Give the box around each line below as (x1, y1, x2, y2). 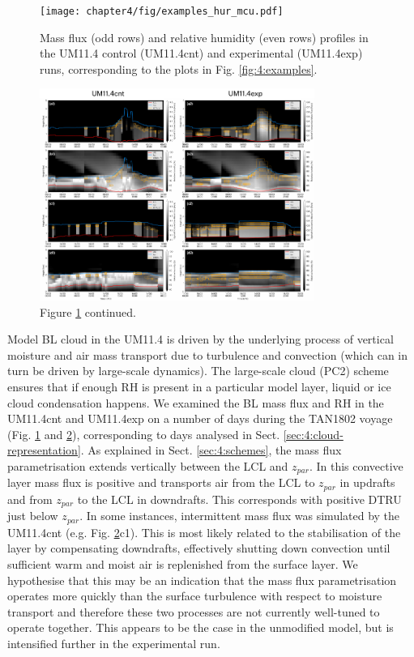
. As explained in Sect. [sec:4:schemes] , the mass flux (80, 442, 342, 459)
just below (7, 507, 58, 524)
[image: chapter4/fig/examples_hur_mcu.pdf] (40, 6, 284, 17)
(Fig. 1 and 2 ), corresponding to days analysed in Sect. (7, 425, 280, 442)
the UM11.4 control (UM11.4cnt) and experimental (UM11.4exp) (40, 45, 363, 62)
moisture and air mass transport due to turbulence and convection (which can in (7, 346, 408, 363)
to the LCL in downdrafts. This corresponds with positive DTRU (77, 490, 402, 507)
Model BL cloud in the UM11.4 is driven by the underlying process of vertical (7, 331, 394, 348)
